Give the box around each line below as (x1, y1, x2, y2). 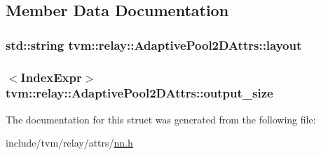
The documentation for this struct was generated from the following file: (6, 112, 316, 126)
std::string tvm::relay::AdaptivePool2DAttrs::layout (6, 36, 302, 53)
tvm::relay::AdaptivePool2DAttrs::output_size (6, 84, 273, 102)
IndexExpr (20, 68, 82, 86)
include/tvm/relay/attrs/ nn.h (6, 135, 133, 150)
